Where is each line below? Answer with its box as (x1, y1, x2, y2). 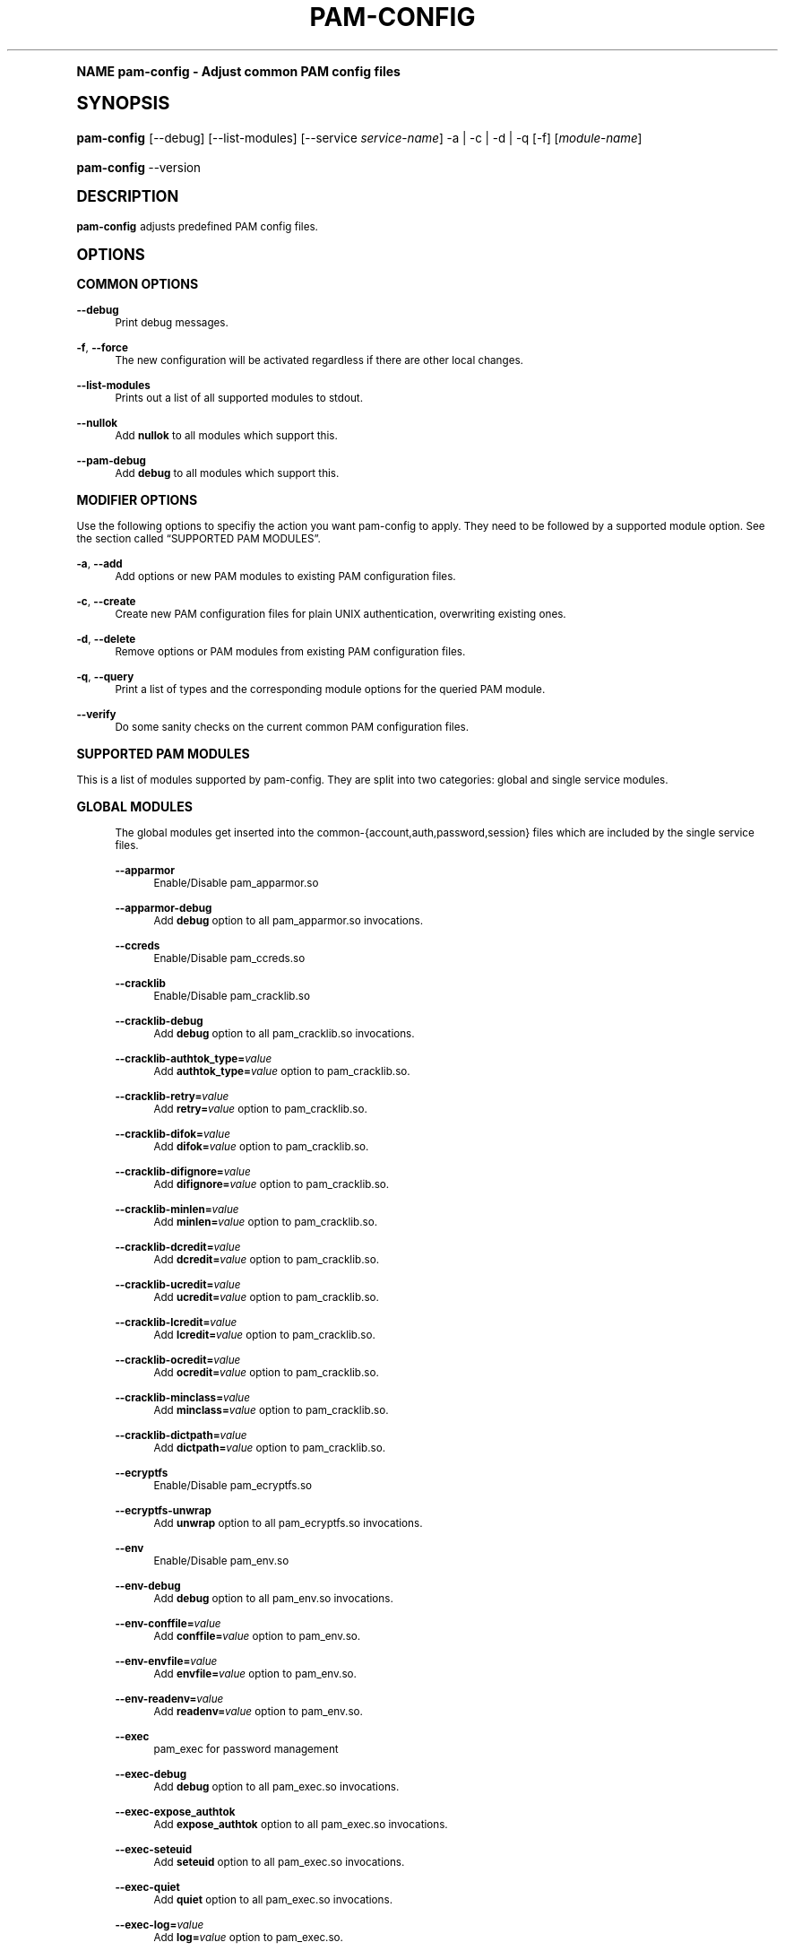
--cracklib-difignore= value (115, 1165, 251, 1178)
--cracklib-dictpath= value (115, 1428, 247, 1442)
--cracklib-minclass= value (115, 1391, 250, 1404)
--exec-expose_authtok (115, 1805, 236, 1818)
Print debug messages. (115, 316, 229, 329)
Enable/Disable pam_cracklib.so (153, 989, 311, 1002)
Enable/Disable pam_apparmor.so (153, 876, 319, 889)
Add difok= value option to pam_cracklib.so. (153, 1140, 369, 1153)
